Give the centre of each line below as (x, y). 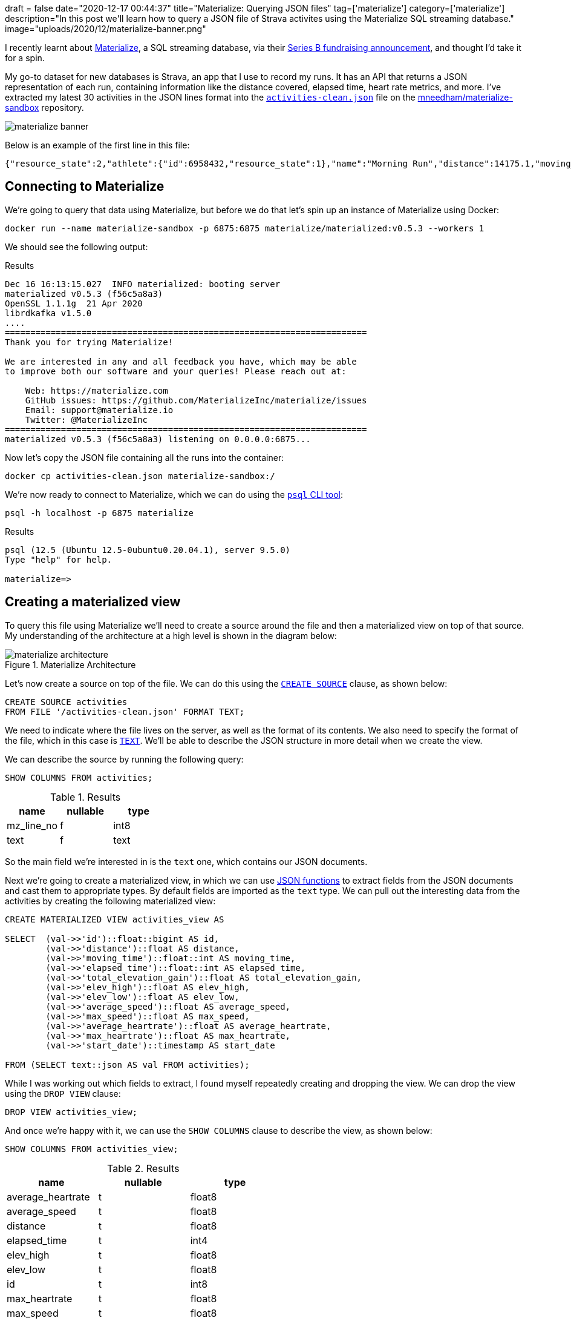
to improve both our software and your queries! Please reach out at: (176, 371)
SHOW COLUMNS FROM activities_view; (92, 1149)
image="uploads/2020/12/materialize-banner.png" (106, 29)
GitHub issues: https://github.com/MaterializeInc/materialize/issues (196, 400)
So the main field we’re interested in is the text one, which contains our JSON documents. (186, 861)
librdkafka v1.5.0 (48, 313)
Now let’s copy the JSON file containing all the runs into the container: (145, 457)
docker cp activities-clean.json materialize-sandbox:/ (140, 476)
